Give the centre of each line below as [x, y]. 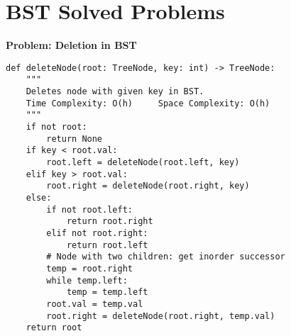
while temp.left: [87, 280]
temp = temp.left [107, 292]
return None [75, 139]
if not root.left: [89, 209]
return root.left [107, 245]
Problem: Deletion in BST [71, 45]
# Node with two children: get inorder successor [166, 257]
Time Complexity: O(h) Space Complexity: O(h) [148, 103]
